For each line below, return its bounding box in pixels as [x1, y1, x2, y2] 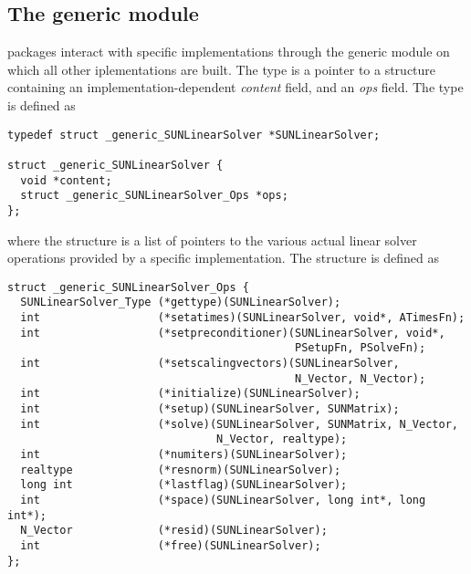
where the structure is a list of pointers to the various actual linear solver [7, 230, 417, 249]
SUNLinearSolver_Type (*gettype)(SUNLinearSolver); [20, 296, 341, 309]
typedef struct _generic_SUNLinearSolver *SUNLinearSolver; [7, 128, 381, 141]
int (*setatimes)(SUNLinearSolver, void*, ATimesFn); [20, 311, 466, 325]
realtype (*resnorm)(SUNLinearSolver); [20, 463, 341, 476]
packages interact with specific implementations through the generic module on [7, 42, 450, 61]
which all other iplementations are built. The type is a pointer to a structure [7, 59, 436, 78]
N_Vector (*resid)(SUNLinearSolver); [20, 524, 328, 537]
